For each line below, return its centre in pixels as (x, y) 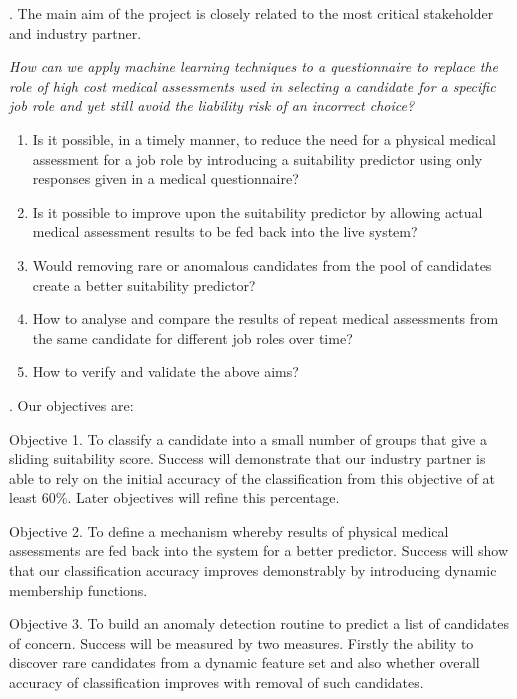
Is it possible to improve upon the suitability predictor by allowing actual (257, 211)
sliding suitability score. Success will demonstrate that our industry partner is (247, 458)
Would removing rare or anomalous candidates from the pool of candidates (262, 264)
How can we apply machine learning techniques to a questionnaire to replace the (253, 66)
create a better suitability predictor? (144, 284)
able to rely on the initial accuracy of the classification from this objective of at (252, 477)
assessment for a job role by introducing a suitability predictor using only (257, 158)
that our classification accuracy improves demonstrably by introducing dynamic (253, 570)
